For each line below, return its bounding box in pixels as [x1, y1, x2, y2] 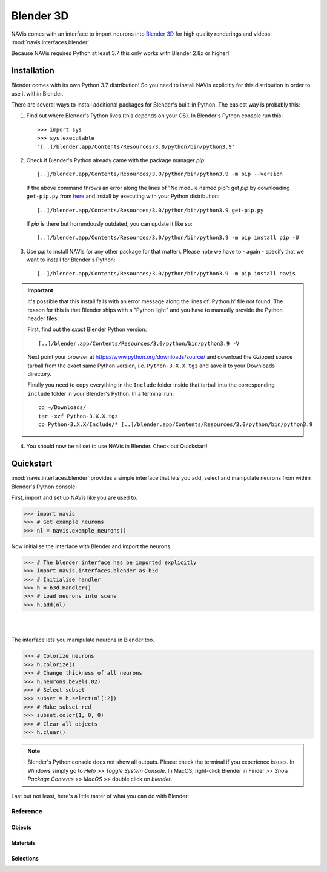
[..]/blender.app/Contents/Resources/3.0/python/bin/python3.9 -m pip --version [37, 171, 283, 178]
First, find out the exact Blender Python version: [27, 326, 147, 333]
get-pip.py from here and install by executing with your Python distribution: [26, 192, 220, 200]
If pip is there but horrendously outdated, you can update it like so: [26, 220, 193, 227]
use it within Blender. [11, 90, 64, 97]
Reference [11, 807, 42, 816]
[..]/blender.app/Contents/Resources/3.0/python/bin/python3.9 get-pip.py [37, 206, 264, 214]
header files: [27, 315, 59, 322]
